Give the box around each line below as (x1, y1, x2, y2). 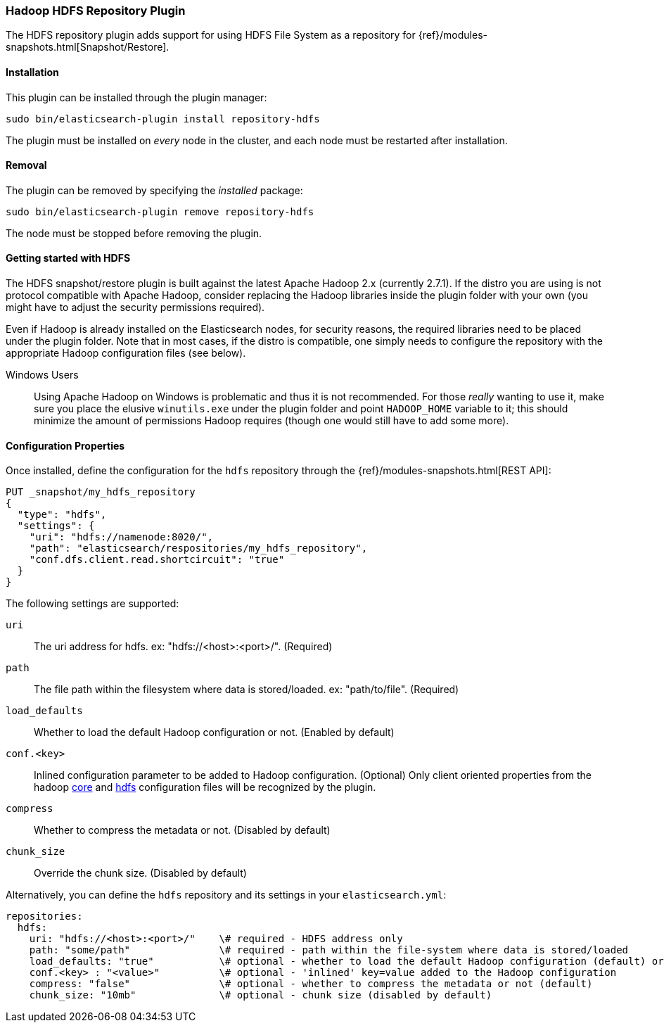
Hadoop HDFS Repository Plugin (6, 4, 186, 18)
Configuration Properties (6, 439, 125, 452)
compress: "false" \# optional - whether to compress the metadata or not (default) (29, 978, 593, 990)
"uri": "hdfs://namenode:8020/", (29, 531, 214, 543)
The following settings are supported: (6, 597, 179, 610)
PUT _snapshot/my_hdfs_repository (6, 486, 196, 498)
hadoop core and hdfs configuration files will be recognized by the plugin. (34, 781, 376, 794)
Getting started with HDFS (6, 252, 131, 265)
